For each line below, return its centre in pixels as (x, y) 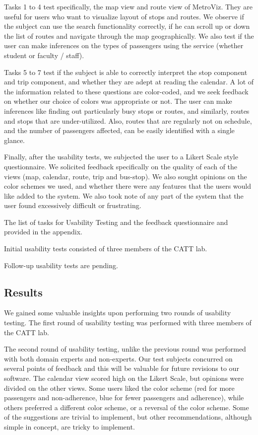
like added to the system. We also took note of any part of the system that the (124, 195)
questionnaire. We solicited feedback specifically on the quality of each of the (121, 166)
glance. (14, 140)
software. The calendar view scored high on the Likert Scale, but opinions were (124, 378)
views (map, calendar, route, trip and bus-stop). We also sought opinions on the (126, 176)
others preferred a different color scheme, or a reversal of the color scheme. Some (127, 407)
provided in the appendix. (43, 232)
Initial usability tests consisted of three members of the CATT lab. (106, 249)
